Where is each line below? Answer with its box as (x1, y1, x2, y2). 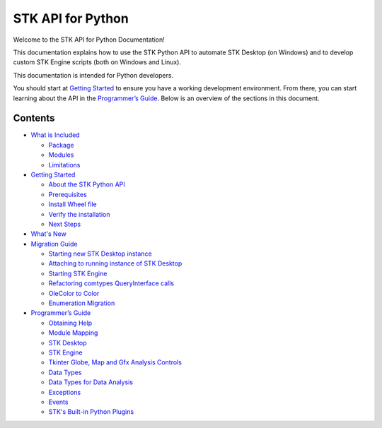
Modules (48, 150, 74, 159)
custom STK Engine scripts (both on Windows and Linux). (13, 58, 182, 66)
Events (48, 398, 69, 406)
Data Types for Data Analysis (48, 378, 134, 386)
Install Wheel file (48, 200, 97, 208)
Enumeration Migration (48, 299, 115, 307)
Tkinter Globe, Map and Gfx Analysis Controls (48, 358, 182, 367)
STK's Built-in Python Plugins (48, 408, 134, 416)
